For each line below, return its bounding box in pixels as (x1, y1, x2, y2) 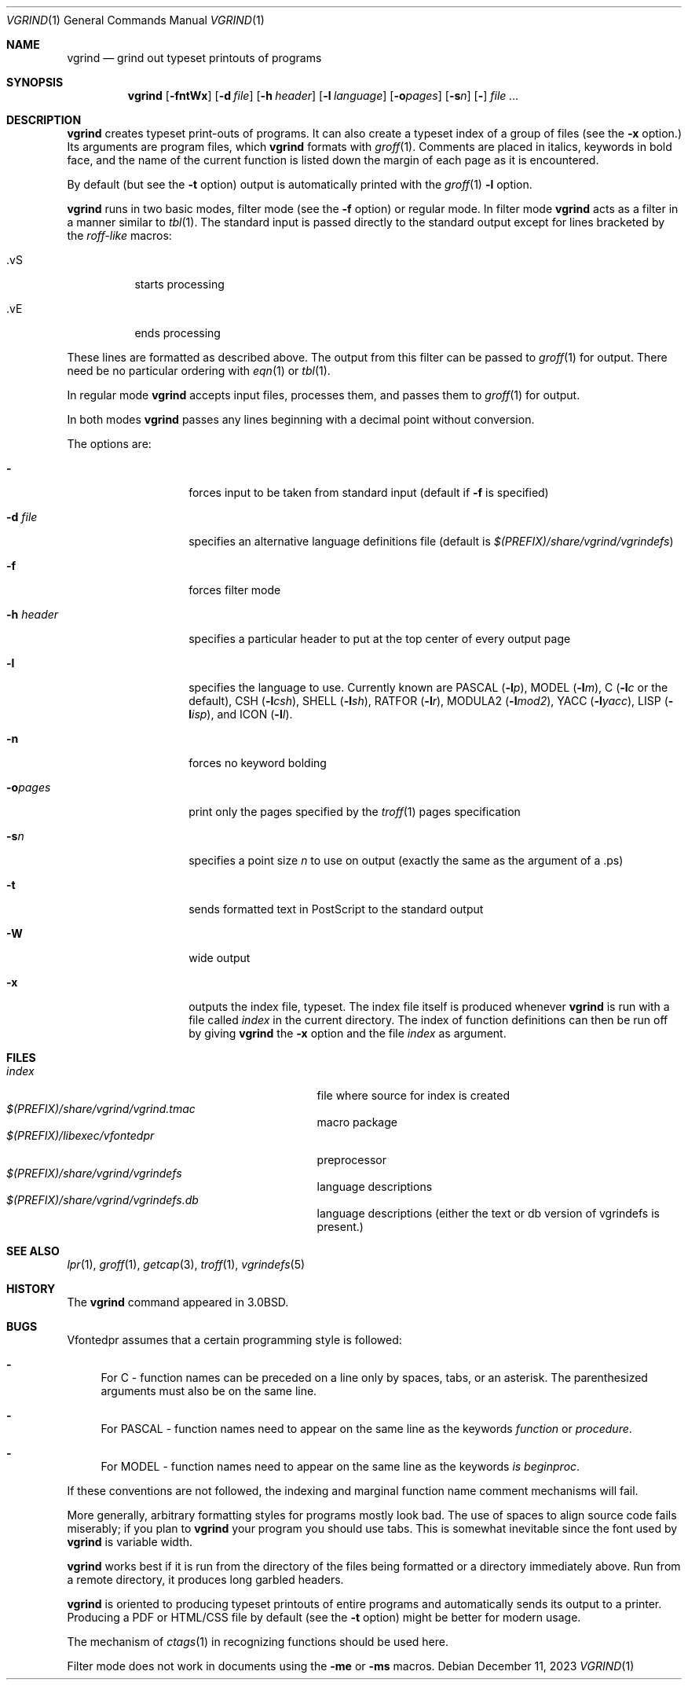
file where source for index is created (317, 1089, 511, 1102)
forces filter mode (188, 583, 281, 597)
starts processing (134, 277, 225, 291)
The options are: (67, 437, 152, 450)
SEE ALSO (6, 1244, 60, 1258)
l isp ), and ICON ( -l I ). (188, 707, 293, 721)
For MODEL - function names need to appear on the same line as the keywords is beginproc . (101, 1460, 580, 1473)
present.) (317, 1220, 364, 1233)
